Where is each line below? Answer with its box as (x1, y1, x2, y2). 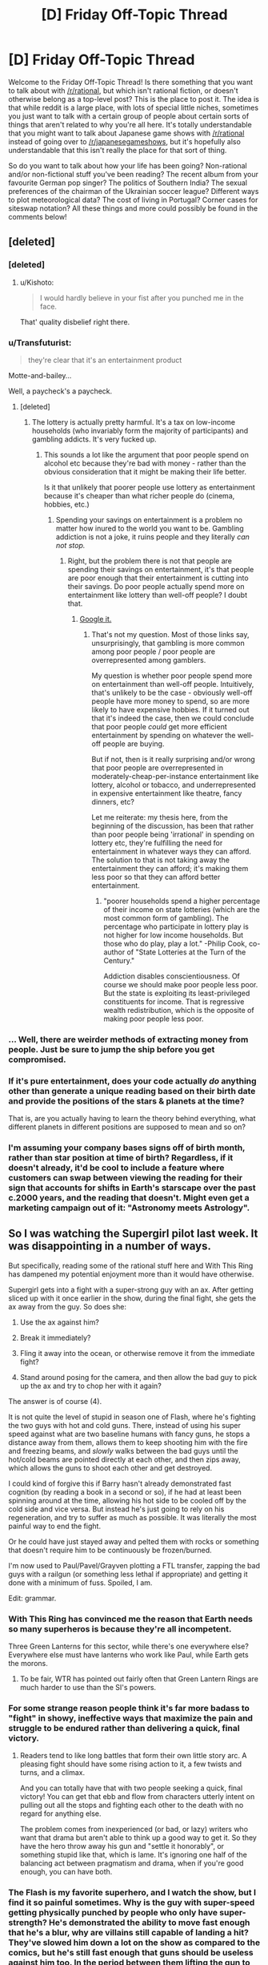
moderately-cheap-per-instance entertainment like (91, 771, 259, 781)
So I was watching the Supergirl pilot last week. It (8, 1227, 258, 1241)
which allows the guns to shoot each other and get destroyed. (8, 1463, 213, 1472)
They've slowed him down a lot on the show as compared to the (8, 1937, 261, 1948)
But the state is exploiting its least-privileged (103, 988, 250, 998)
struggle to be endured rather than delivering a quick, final (8, 1723, 240, 1734)
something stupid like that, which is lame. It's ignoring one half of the (19, 1850, 248, 1860)
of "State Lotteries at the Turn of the (126, 947, 246, 957)
